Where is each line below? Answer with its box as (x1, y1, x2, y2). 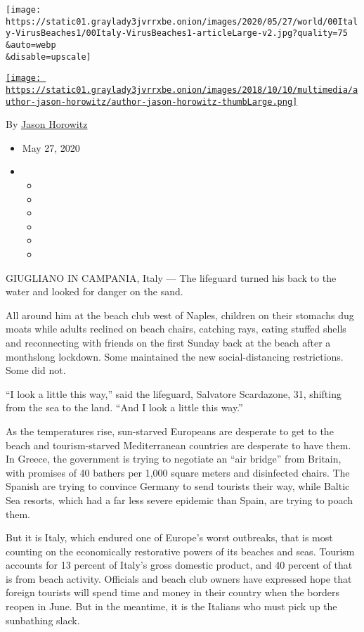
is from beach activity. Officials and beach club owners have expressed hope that (6, 571, 352, 586)
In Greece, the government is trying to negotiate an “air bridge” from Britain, (6, 451, 342, 466)
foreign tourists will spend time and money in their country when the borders (6, 585, 340, 600)
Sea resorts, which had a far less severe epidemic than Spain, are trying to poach (6, 492, 353, 507)
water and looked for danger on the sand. (6, 284, 183, 299)
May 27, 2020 (22, 140, 80, 155)
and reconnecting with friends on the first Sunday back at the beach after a (6, 335, 331, 349)
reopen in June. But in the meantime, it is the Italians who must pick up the (6, 599, 337, 614)
